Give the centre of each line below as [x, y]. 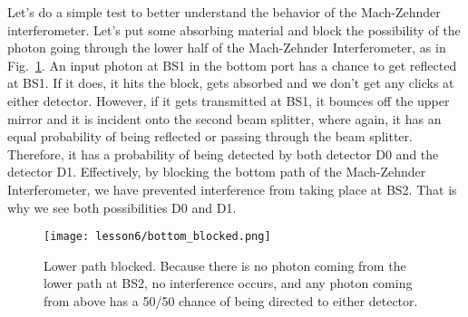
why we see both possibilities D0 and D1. [122, 207]
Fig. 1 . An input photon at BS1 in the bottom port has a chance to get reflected [232, 65]
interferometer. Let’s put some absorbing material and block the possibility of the [234, 29]
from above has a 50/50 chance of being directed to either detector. [231, 300]
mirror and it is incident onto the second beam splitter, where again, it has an [224, 118]
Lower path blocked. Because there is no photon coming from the [225, 265]
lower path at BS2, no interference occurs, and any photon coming [228, 283]
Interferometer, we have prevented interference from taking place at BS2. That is [232, 189]
